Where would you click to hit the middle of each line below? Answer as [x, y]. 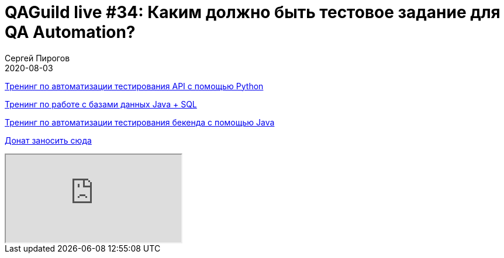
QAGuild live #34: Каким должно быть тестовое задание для [253, 12]
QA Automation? [70, 32]
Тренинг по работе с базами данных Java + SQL [101, 104]
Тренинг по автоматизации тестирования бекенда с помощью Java [140, 122]
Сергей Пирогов [37, 58]
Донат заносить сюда [48, 140]
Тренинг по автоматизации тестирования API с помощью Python [134, 86]
